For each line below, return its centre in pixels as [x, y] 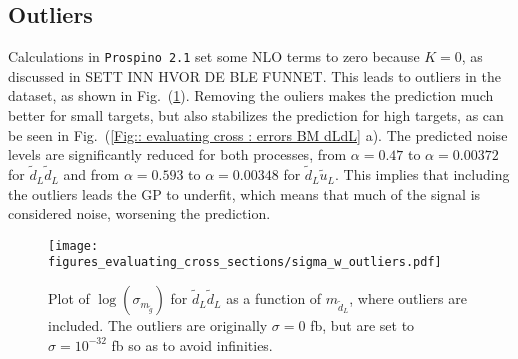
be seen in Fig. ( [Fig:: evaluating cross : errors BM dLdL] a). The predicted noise [258, 134]
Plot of [69, 298]
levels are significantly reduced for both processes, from [177, 154]
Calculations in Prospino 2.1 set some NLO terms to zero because [214, 56]
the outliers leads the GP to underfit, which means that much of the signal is [244, 193]
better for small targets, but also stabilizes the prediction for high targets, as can [256, 115]
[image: [73, 245]
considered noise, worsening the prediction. [139, 213]
